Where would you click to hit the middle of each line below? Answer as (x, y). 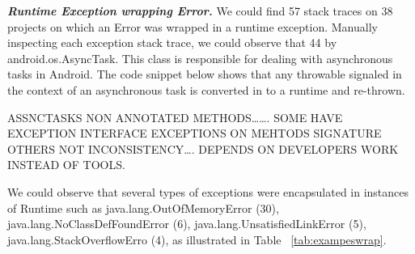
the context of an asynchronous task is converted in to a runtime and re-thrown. (206, 89)
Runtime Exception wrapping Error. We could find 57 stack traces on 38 (200, 11)
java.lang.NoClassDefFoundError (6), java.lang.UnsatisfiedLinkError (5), (187, 224)
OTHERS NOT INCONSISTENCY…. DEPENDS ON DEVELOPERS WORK (203, 148)
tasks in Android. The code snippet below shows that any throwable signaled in (205, 74)
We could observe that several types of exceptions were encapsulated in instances (208, 191)
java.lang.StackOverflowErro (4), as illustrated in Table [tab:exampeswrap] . (197, 239)
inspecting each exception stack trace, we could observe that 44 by (172, 42)
